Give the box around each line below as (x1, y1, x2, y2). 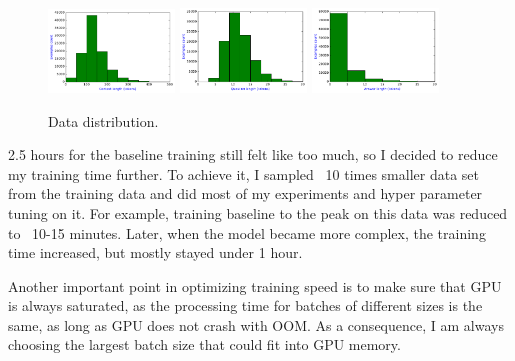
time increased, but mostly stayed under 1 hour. (8, 242, 303, 263)
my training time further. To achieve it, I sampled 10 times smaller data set (8, 163, 479, 184)
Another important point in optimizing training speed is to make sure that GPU (8, 275, 502, 296)
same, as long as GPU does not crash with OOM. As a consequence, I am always (8, 314, 504, 335)
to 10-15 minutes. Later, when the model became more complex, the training (8, 222, 486, 243)
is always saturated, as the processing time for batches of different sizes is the (8, 295, 483, 316)
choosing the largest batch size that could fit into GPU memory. (8, 334, 401, 355)
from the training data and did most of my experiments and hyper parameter (8, 183, 483, 204)
